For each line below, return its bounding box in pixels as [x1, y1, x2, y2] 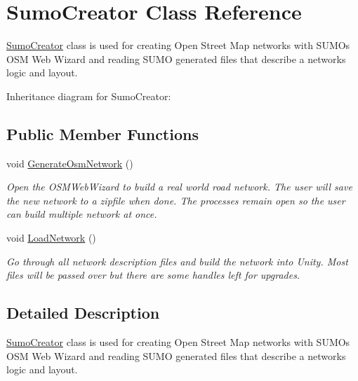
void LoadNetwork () [6, 230, 96, 245]
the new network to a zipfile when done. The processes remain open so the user [6, 193, 345, 207]
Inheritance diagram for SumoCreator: [6, 88, 171, 103]
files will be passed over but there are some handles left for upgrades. [6, 268, 300, 282]
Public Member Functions [6, 123, 199, 144]
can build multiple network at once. [6, 207, 157, 221]
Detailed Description [6, 302, 160, 324]
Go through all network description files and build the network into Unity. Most [6, 254, 348, 268]
